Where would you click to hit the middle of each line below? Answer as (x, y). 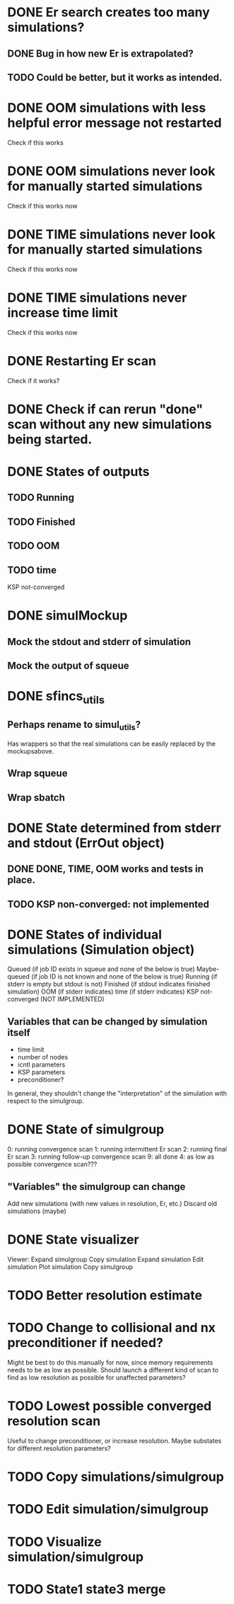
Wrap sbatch (36, 797)
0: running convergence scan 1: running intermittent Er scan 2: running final (117, 1149)
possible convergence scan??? (52, 1164)
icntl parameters (41, 1065)
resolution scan (54, 1421)
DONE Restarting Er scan (82, 361)
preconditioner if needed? (86, 1343)
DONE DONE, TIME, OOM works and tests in (105, 869)
